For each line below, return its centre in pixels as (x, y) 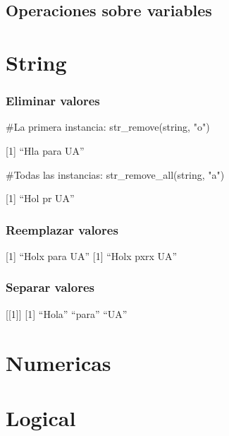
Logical (41, 417)
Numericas (58, 362)
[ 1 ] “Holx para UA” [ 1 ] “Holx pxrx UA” (92, 255)
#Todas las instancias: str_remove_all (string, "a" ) (115, 174)
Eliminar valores (53, 101)
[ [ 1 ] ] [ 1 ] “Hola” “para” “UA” (67, 313)
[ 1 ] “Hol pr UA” (40, 198)
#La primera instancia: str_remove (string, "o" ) (108, 127)
